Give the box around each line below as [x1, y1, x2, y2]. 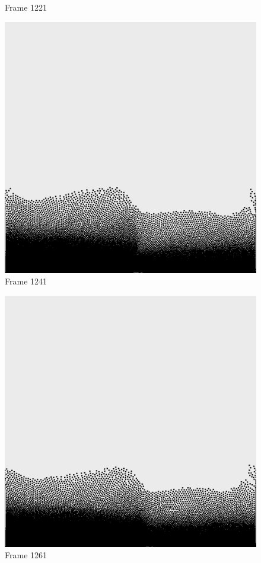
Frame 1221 [5, 1, 47, 13]
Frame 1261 [5, 549, 47, 561]
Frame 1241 [5, 275, 47, 287]
